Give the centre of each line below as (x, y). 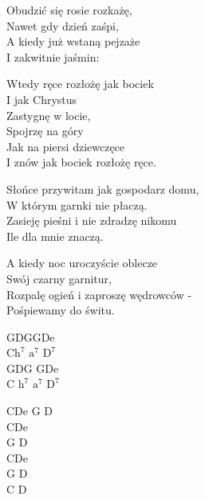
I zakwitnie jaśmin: (53, 56)
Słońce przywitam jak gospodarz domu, (103, 188)
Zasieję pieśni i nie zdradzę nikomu (92, 220)
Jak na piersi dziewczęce (66, 146)
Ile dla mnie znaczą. (55, 236)
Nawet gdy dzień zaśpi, (63, 25)
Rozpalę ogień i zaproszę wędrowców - (99, 294)
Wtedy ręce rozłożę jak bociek (80, 84)
